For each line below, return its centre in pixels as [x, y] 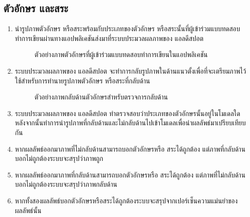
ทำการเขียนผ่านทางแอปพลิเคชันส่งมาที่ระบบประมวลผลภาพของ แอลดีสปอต [109, 38]
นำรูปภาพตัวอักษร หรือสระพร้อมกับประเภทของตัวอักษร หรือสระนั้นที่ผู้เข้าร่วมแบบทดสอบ [127, 29]
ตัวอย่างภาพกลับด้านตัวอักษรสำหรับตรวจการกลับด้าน [101, 97]
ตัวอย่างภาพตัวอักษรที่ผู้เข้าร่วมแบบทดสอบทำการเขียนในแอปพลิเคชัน [121, 54]
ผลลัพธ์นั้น [28, 210]
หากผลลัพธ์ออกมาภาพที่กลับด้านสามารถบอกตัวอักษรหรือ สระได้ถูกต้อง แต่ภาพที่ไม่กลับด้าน [130, 174]
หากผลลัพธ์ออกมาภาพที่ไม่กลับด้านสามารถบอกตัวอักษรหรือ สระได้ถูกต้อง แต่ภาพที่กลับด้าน [130, 148]
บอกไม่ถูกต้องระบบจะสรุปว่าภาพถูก [59, 158]
